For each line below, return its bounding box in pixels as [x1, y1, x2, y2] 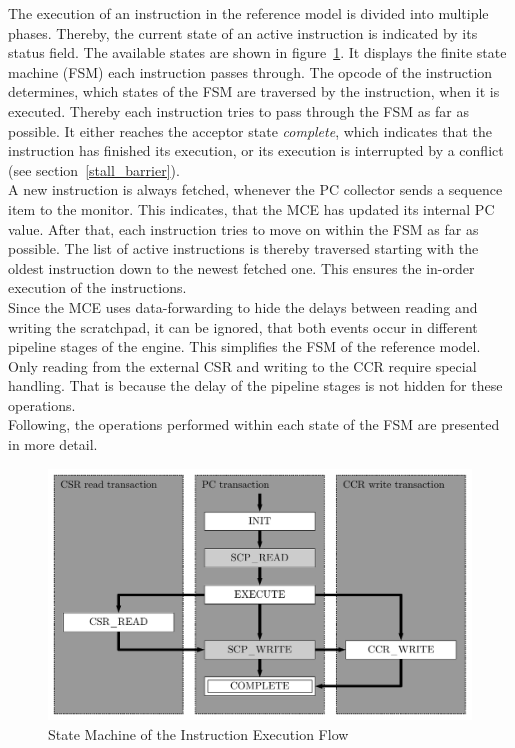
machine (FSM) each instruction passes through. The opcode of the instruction [8, 61, 493, 82]
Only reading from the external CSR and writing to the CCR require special [8, 355, 477, 376]
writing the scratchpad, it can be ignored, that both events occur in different [8, 316, 478, 337]
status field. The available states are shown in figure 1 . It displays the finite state [8, 42, 507, 63]
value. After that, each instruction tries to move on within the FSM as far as [8, 218, 479, 239]
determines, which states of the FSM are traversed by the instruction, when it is [8, 81, 500, 102]
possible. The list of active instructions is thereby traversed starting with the [8, 238, 479, 259]
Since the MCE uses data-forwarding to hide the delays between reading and [8, 296, 478, 317]
